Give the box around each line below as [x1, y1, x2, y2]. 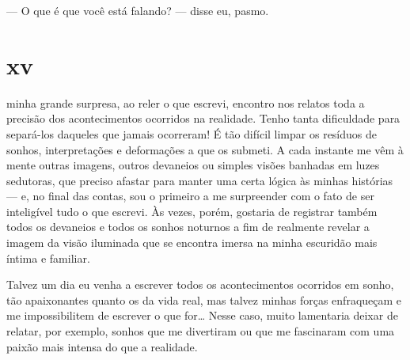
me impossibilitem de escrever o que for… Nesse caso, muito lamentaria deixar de [6, 307, 398, 324]
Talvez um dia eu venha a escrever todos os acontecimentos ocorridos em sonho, [6, 276, 394, 293]
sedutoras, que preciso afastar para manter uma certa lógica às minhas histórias [6, 172, 393, 188]
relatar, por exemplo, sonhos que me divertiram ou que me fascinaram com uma [6, 323, 395, 339]
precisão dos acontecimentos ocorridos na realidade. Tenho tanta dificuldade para [6, 110, 401, 127]
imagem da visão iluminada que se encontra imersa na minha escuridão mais [6, 234, 378, 251]
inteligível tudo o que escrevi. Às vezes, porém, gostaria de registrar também [6, 203, 378, 219]
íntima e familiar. [6, 249, 90, 266]
